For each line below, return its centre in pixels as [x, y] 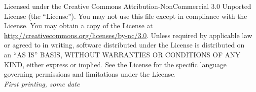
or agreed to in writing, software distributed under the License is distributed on [124, 45]
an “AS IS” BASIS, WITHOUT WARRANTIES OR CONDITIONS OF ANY [122, 54]
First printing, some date [42, 83]
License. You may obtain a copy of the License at [78, 25]
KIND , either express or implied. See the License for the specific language [115, 64]
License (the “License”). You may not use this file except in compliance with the [126, 16]
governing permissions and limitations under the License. [90, 74]
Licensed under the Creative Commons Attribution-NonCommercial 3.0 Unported [128, 6]
